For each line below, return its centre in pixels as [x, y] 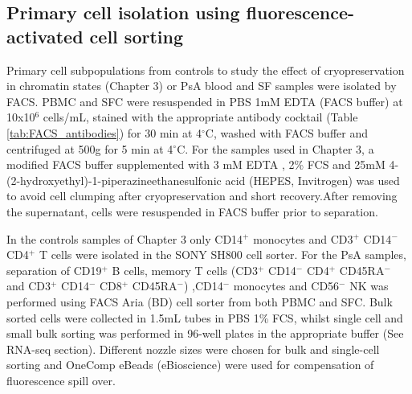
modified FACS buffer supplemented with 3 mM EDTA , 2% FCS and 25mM [196, 164]
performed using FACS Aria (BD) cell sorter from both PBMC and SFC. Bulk [200, 301]
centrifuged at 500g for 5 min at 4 [90, 148]
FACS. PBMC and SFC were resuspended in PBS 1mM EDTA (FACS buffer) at [205, 101]
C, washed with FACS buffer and [286, 132]
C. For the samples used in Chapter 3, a [275, 148]
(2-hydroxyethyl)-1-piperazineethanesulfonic [114, 180]
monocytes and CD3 [303, 238]
